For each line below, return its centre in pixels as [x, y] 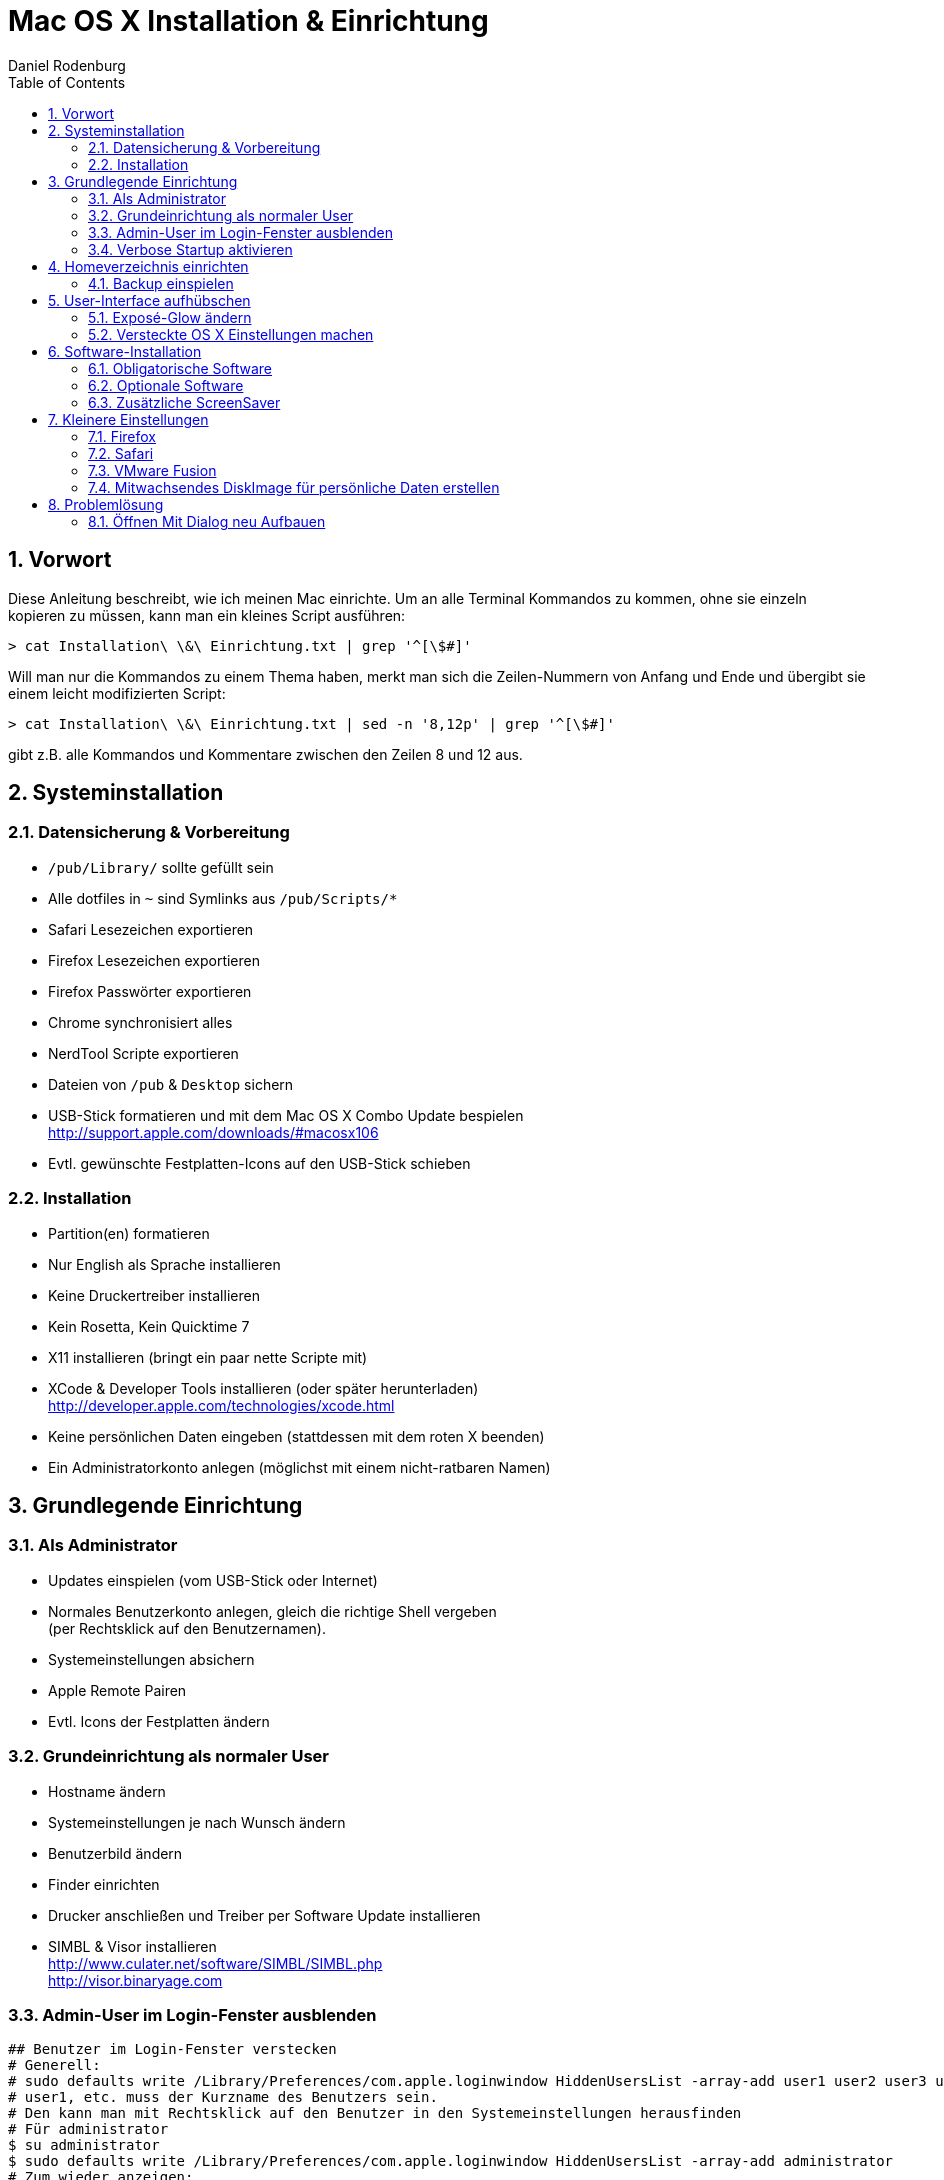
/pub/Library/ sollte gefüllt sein [161, 867]
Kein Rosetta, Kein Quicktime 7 [149, 1326]
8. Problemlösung [106, 504]
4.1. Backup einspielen [161, 283]
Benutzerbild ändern [115, 1853]
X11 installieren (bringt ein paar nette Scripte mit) [208, 1357]
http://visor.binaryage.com [135, 1980]
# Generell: [54, 2065]
